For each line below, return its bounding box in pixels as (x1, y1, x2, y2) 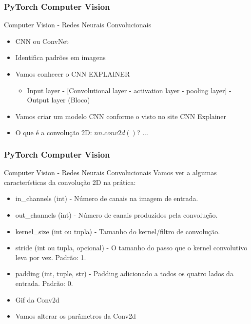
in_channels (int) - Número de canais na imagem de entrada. (15, 193, 198, 203)
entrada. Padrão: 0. (15, 278, 73, 288)
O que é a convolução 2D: (15, 127, 92, 138)
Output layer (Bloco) (27, 95, 90, 105)
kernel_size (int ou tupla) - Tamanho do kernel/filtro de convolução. (15, 226, 220, 236)
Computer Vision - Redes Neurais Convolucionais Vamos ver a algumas (4, 167, 217, 178)
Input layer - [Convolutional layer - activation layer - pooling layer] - (27, 85, 232, 95)
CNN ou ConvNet (15, 36, 69, 46)
